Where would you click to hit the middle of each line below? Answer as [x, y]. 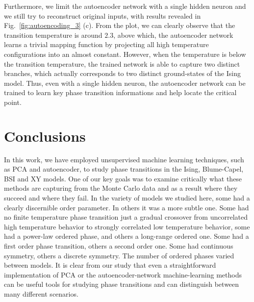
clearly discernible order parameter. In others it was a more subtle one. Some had [127, 207]
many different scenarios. [41, 293]
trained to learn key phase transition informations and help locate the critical [120, 92]
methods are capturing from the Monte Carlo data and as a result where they [121, 188]
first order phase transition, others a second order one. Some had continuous [119, 246]
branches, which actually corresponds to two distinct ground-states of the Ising [122, 73]
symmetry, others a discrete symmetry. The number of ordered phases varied [119, 255]
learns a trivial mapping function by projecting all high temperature [106, 44]
